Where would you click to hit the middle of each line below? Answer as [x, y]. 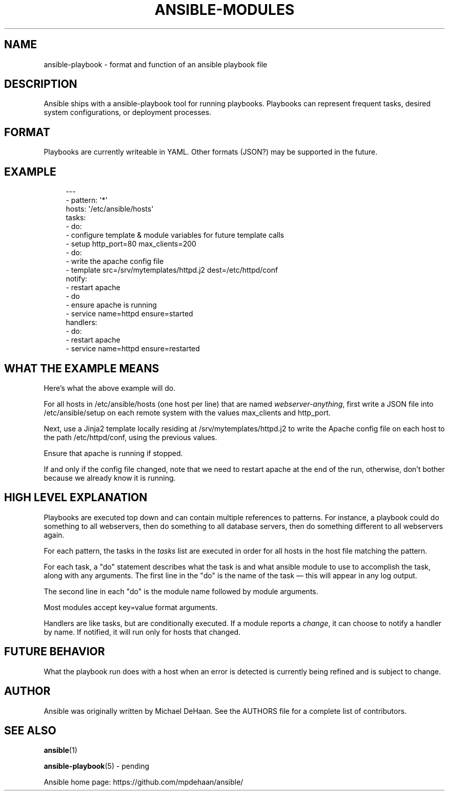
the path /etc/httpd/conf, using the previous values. [130, 437]
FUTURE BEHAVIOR [55, 652]
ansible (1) [60, 750]
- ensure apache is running [111, 305]
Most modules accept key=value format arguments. [131, 607]
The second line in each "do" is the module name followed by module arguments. [181, 591]
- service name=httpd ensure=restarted [133, 349]
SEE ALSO [30, 730]
